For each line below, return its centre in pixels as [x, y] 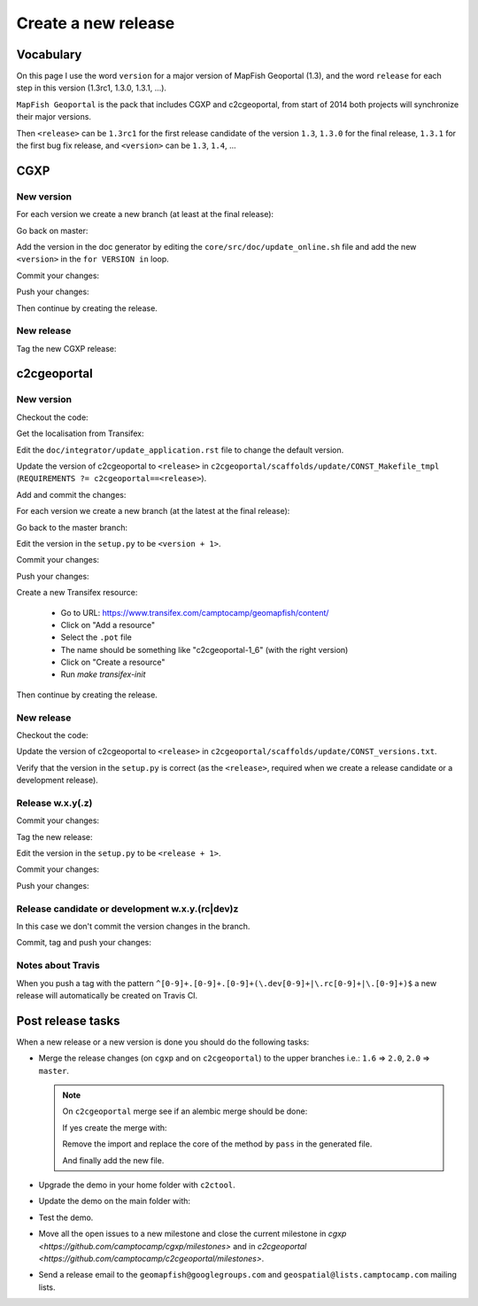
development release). [58, 781]
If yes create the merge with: [115, 1127]
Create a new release [96, 23]
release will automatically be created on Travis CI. [107, 995]
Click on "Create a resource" [113, 662]
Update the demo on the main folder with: [114, 1201]
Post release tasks [68, 1020]
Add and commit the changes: [71, 494]
